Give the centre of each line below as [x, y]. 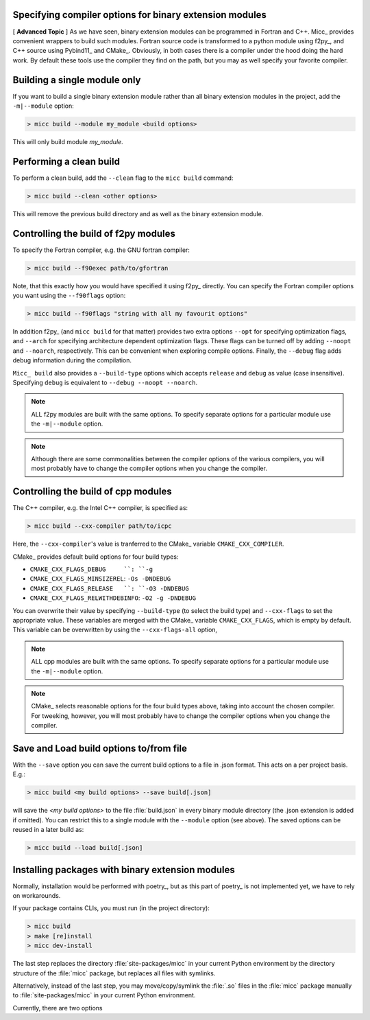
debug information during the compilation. [72, 360]
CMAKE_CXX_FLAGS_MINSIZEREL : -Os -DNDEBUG [100, 579]
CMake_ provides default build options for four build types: [96, 557]
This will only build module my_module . [68, 141]
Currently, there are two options [58, 1008]
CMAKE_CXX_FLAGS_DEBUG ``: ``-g [91, 569]
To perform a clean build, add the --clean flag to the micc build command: [123, 178]
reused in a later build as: [48, 830]
